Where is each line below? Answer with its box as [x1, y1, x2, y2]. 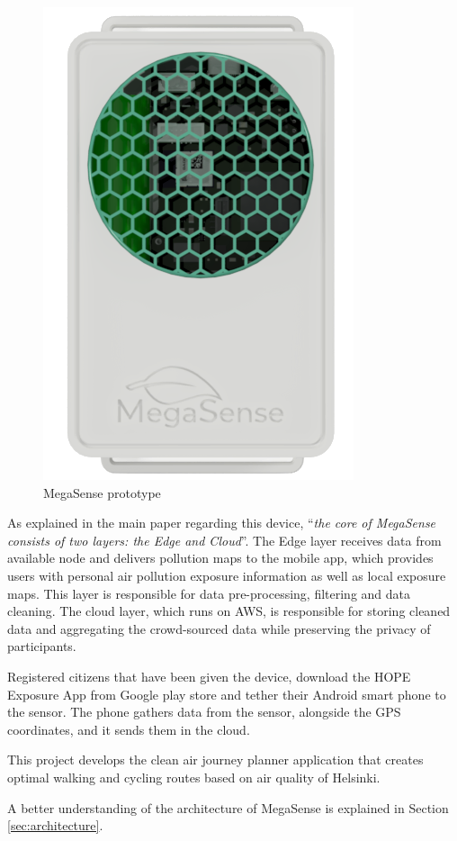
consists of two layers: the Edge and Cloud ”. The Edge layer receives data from [7, 530, 442, 549]
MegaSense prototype [43, 483, 161, 502]
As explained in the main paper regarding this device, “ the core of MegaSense [7, 513, 436, 532]
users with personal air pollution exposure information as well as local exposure [7, 565, 446, 584]
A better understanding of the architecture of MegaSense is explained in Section [7, 798, 449, 817]
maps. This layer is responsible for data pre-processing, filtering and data [7, 583, 411, 602]
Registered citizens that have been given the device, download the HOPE [7, 666, 411, 685]
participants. [7, 637, 76, 656]
